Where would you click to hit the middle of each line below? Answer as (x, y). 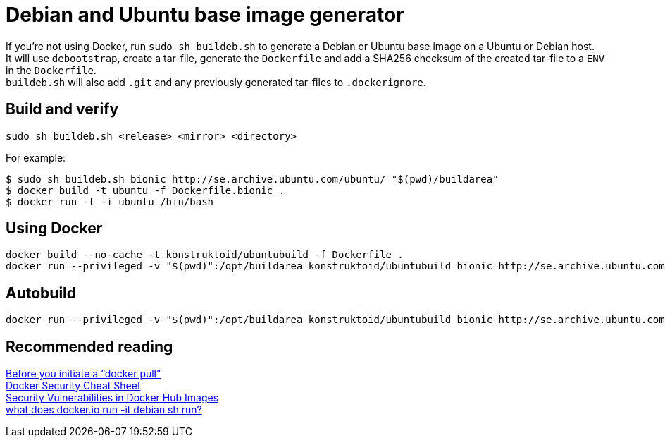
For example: (36, 157)
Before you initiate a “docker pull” (83, 374)
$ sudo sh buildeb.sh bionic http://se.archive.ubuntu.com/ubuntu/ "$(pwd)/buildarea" (252, 179)
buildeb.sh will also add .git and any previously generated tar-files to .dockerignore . (216, 82)
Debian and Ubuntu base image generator (205, 15)
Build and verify (62, 109)
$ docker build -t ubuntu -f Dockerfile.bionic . (145, 190)
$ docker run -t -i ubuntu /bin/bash (110, 201)
